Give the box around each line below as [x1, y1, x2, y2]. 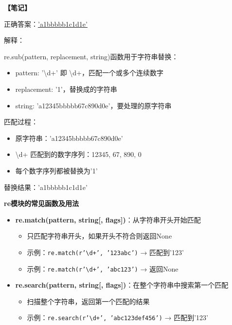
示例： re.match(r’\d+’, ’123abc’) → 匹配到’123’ [27, 247, 184, 257]
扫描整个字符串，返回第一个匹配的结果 [27, 296, 150, 306]
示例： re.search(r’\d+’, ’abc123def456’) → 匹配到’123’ [27, 312, 208, 323]
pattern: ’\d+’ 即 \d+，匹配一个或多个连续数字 [15, 68, 163, 78]
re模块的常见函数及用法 [4, 198, 79, 208]
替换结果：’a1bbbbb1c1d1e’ [4, 182, 88, 192]
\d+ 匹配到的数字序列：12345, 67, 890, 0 [15, 149, 142, 159]
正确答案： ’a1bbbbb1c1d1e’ [4, 18, 88, 29]
